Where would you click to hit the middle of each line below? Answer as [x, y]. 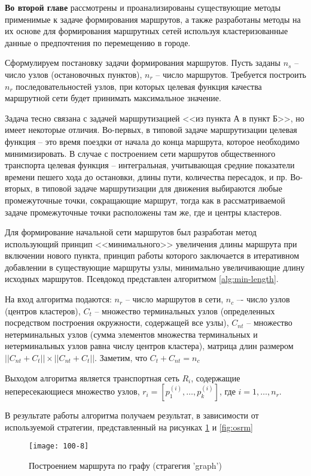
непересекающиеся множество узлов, [72, 391]
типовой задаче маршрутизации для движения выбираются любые [162, 188]
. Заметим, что [121, 358]
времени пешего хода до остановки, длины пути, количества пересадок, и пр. [146, 176]
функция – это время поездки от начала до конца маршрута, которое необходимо [152, 141]
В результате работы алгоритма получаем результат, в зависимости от [132, 415]
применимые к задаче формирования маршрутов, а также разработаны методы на [153, 19]
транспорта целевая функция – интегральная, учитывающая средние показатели [150, 165]
